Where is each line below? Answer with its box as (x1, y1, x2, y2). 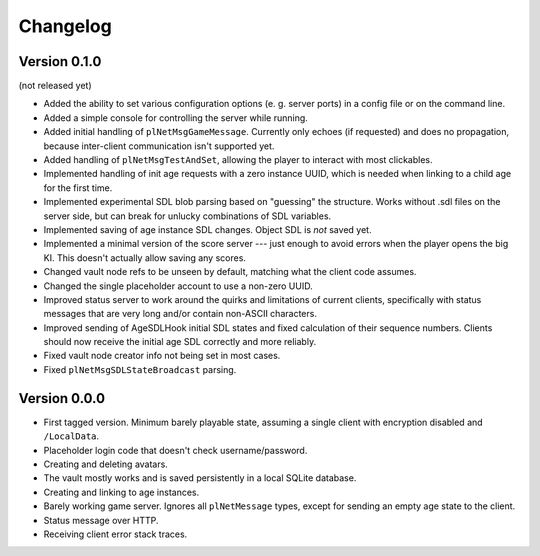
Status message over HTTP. (43, 514, 159, 526)
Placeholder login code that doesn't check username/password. (43, 444, 308, 456)
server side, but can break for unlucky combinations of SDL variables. (43, 210, 332, 222)
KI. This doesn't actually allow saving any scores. (43, 251, 247, 264)
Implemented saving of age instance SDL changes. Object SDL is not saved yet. (43, 223, 372, 235)
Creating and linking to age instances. (43, 486, 200, 498)
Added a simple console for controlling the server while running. (43, 111, 309, 124)
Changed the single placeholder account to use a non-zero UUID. (43, 280, 314, 292)
